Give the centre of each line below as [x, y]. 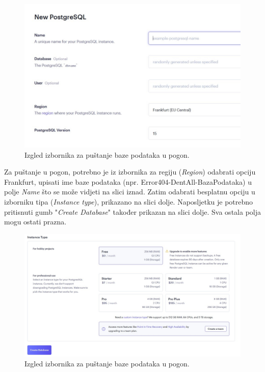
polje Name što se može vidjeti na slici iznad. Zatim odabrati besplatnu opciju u [130, 192]
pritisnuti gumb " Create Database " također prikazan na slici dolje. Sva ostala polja [132, 211]
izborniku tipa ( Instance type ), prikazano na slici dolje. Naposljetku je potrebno [129, 202]
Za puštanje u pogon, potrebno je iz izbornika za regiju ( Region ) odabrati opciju [130, 172]
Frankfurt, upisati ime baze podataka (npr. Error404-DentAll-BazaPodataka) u [128, 181]
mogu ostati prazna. [35, 222]
